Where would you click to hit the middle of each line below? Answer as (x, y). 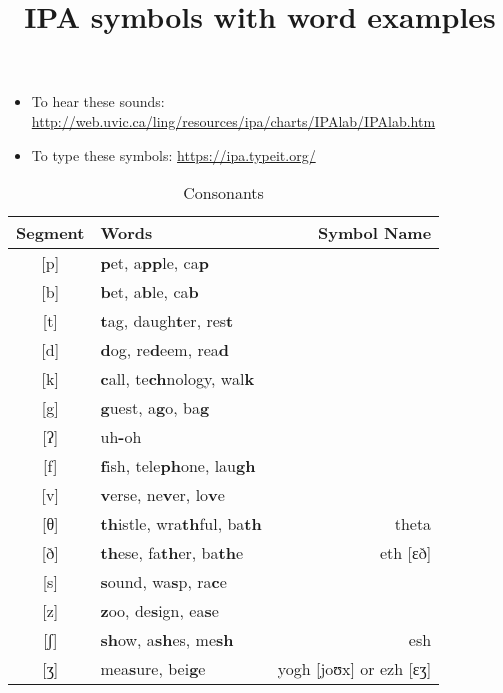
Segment (50, 233)
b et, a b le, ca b (149, 292)
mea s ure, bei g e (153, 669)
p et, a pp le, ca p (154, 263)
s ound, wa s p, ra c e (163, 582)
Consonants (223, 193)
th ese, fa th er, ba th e (172, 553)
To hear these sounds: (98, 101)
